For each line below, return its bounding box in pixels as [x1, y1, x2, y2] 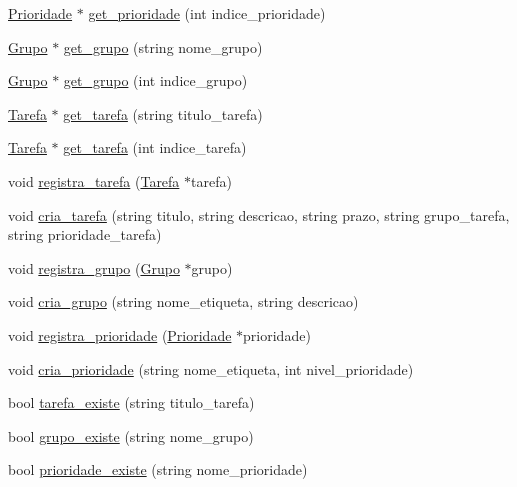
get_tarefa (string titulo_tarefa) [63, 103, 263, 124]
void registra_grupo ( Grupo [8, 257, 180, 278]
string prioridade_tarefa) [8, 224, 162, 245]
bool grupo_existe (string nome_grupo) [8, 425, 254, 446]
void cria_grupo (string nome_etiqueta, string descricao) [8, 291, 359, 312]
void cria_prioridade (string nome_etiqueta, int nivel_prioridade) [8, 358, 414, 379]
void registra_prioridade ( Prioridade [8, 324, 232, 345]
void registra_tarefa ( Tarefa [8, 170, 180, 191]
